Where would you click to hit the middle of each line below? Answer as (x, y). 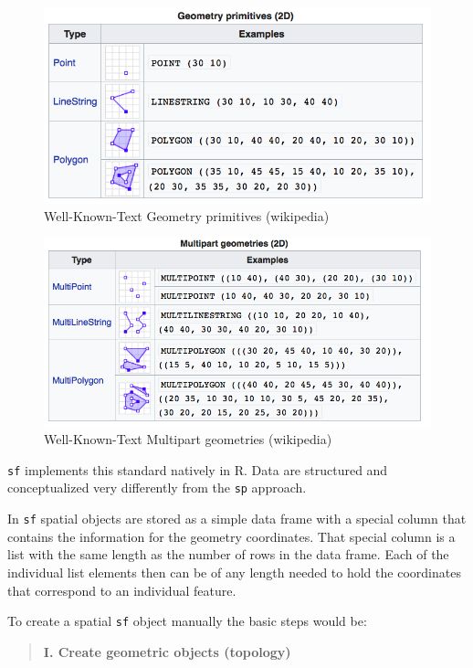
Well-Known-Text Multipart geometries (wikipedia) (188, 439)
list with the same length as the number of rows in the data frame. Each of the (228, 554)
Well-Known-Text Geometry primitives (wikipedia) (187, 216)
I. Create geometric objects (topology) (167, 651)
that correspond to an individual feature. (122, 590)
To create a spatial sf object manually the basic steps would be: (187, 621)
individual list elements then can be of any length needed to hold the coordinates (234, 572)
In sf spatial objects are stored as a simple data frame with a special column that (237, 519)
